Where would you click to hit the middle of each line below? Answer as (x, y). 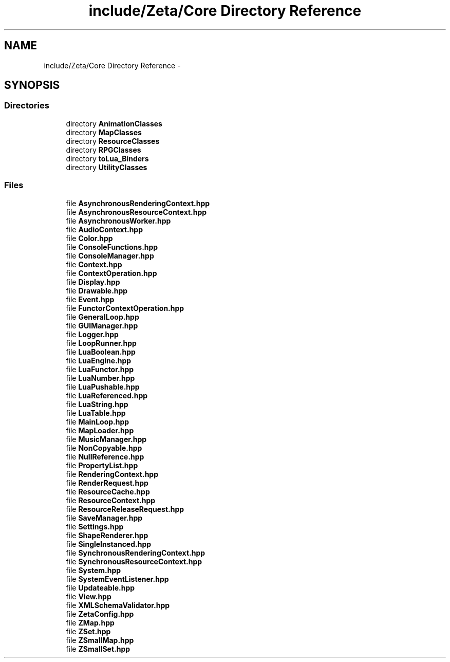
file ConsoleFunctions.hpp (112, 247)
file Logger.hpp (92, 334)
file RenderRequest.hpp (107, 483)
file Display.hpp (93, 282)
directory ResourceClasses (113, 141)
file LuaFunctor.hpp (100, 369)
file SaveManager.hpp (104, 518)
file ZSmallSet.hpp (98, 649)
